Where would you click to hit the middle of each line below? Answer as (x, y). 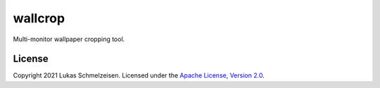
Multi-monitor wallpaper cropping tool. (69, 39)
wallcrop (39, 18)
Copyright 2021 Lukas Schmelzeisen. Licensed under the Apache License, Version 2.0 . (139, 75)
